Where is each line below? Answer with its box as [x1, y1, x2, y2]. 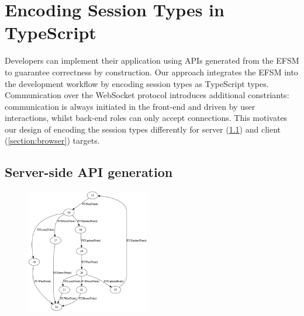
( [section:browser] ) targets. [5, 134, 100, 147]
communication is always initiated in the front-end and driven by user [5, 100, 255, 112]
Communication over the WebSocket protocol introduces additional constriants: [5, 89, 289, 101]
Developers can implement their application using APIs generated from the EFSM [5, 54, 299, 67]
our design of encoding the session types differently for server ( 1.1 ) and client [5, 123, 281, 135]
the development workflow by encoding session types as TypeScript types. [5, 77, 269, 89]
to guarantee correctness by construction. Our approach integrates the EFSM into [5, 65, 298, 78]
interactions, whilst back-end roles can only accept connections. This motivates [5, 112, 288, 124]
